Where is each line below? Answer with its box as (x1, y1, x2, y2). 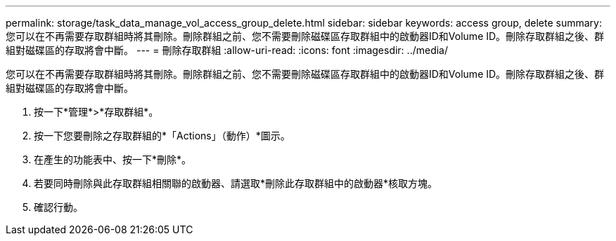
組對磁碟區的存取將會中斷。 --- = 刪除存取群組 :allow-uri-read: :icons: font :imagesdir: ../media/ (6, 44, 449, 56)
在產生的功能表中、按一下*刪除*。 (34, 153, 192, 165)
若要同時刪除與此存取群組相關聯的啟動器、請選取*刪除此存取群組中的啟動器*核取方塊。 (34, 177, 438, 189)
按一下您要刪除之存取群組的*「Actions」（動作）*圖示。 (34, 130, 290, 142)
